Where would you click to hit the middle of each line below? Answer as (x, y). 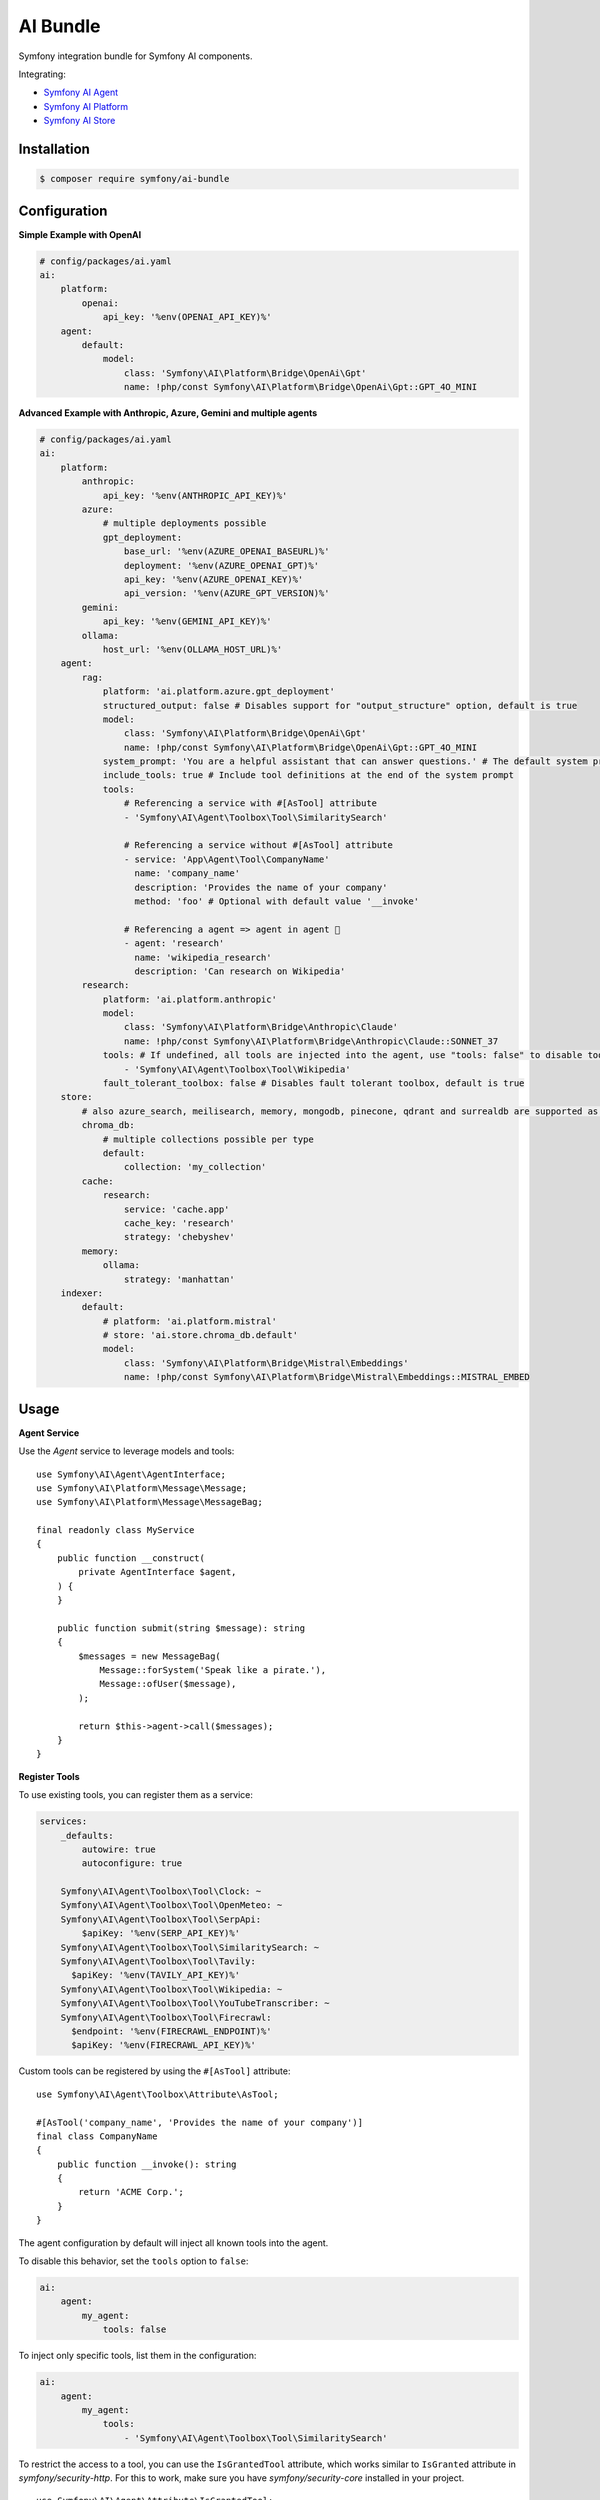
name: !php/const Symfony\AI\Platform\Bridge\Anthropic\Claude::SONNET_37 (311, 1041)
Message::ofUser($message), (168, 1684)
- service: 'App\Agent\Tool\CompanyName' (226, 859)
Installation (54, 148)
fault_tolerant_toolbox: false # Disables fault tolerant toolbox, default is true (313, 1083)
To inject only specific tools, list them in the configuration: (137, 2356)
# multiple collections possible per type (208, 1139)
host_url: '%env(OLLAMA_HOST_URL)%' (192, 649)
